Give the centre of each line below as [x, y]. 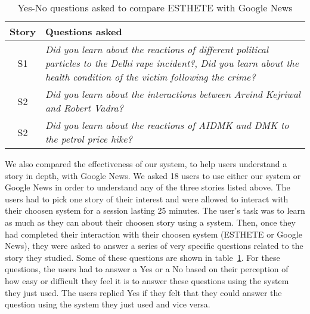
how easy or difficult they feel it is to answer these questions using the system [147, 280]
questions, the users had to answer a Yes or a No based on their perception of [147, 269]
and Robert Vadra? [84, 108]
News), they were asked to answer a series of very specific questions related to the [154, 246]
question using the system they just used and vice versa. [108, 304]
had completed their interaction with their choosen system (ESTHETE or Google [154, 234]
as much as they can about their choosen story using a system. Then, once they [150, 222]
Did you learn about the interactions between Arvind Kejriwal [173, 94]
